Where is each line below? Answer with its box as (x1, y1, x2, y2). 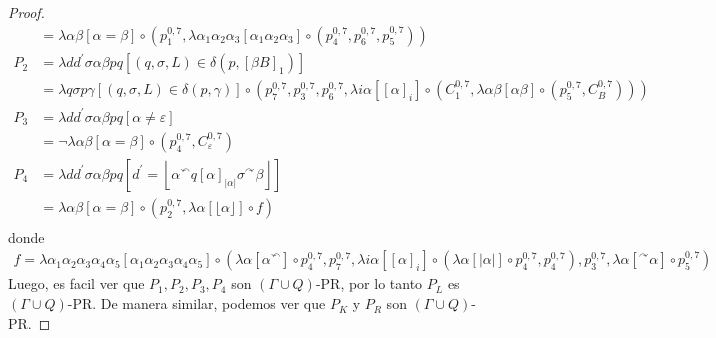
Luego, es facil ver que (8, 273, 145, 294)
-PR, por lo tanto (315, 273, 423, 294)
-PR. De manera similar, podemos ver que (67, 293, 326, 314)
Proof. (8, 2, 45, 22)
